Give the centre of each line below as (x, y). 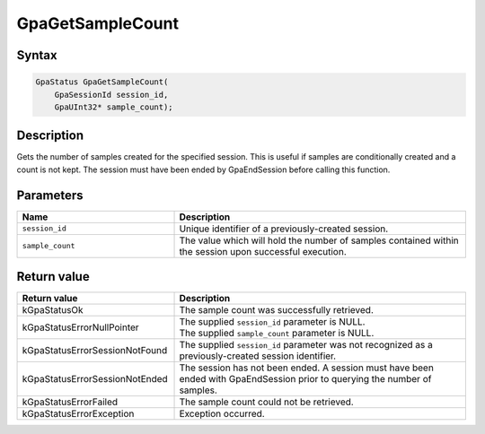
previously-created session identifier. (258, 356)
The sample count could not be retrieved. (266, 402)
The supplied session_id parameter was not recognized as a (306, 345)
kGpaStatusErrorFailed (70, 402)
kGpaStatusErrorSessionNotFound (95, 351)
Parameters (50, 195)
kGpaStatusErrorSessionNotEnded (95, 379)
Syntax (37, 55)
